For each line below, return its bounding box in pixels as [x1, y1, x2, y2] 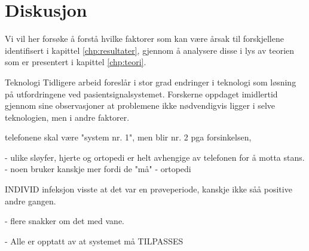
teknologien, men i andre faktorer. [5, 111, 130, 123]
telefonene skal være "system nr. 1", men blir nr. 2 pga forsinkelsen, [5, 131, 252, 143]
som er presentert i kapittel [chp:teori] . [5, 56, 146, 68]
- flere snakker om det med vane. [5, 215, 125, 227]
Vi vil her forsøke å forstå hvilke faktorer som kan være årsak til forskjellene [5, 32, 284, 45]
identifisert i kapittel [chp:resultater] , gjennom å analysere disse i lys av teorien [5, 44, 295, 56]
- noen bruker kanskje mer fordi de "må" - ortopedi [5, 163, 191, 175]
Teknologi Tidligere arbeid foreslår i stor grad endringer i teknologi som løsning [5, 75, 296, 88]
